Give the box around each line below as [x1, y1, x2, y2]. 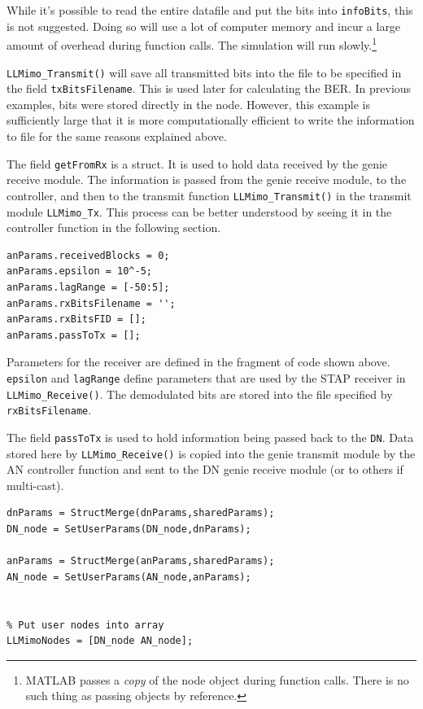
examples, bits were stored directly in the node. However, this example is [7, 95, 370, 112]
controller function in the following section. [7, 219, 221, 236]
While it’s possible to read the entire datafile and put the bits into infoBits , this [7, 2, 413, 18]
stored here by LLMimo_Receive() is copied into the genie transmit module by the [7, 444, 416, 462]
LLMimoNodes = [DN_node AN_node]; [7, 635, 194, 647]
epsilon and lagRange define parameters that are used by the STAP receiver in [7, 369, 406, 386]
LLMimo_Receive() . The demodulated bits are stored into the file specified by [7, 385, 393, 402]
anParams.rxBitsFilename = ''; [7, 297, 176, 309]
